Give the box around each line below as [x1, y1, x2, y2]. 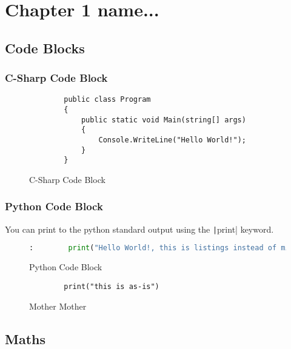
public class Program [64, 95, 151, 104]
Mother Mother [29, 299, 87, 312]
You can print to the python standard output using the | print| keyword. [5, 222, 274, 235]
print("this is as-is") [64, 282, 159, 291]
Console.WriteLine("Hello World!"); [98, 136, 246, 144]
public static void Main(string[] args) [81, 115, 246, 124]
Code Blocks [5, 38, 85, 57]
